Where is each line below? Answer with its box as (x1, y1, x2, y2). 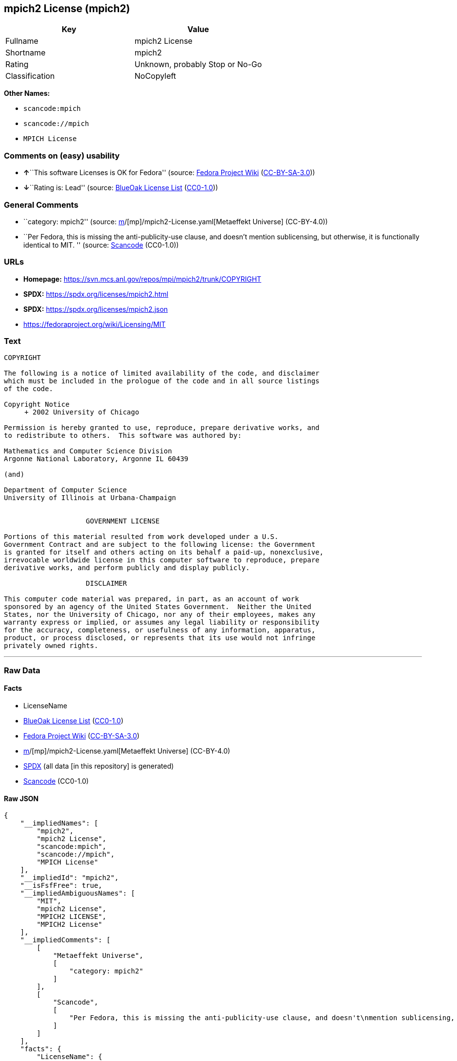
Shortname (5, 48, 46, 58)
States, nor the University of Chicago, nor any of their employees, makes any (4, 611, 316, 619)
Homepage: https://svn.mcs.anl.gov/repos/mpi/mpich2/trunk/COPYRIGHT (23, 274, 262, 283)
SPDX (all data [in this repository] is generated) (23, 762, 174, 771)
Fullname (5, 36, 38, 46)
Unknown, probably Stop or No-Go (134, 59, 262, 70)
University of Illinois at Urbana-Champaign (4, 494, 176, 502)
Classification (5, 71, 55, 81)
